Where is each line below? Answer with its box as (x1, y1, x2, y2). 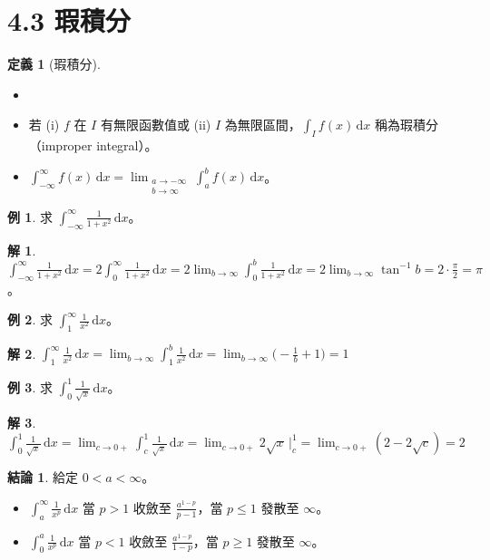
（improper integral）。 (28, 136, 158, 155)
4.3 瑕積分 (7, 2, 131, 39)
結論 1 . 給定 (7, 468, 78, 487)
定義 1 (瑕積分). (7, 54, 101, 73)
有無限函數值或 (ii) (100, 115, 211, 134)
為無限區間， (224, 115, 301, 134)
